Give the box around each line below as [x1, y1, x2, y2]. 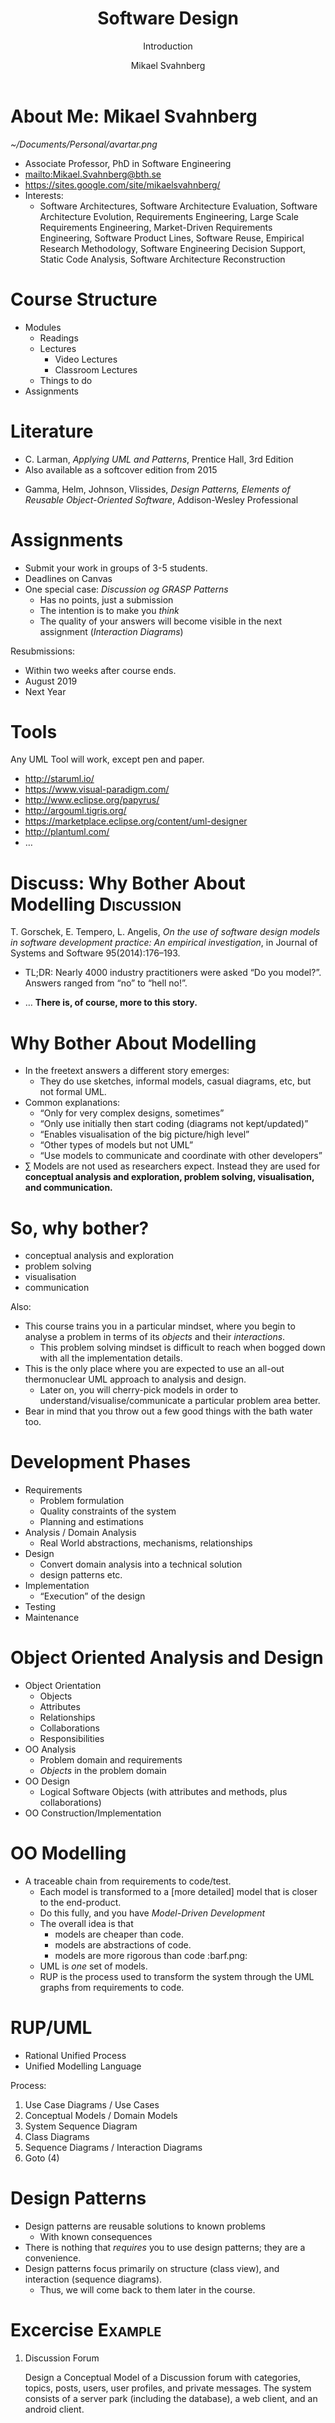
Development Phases [10, 1451, 192, 1474]
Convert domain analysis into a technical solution [39, 1558, 243, 1571]
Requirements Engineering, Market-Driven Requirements [39, 221, 273, 233]
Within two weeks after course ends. [24, 664, 177, 676]
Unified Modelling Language [24, 2060, 142, 2072]
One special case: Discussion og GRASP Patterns [24, 583, 229, 595]
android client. [24, 2403, 85, 2415]
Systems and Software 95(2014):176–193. [10, 947, 181, 959]
